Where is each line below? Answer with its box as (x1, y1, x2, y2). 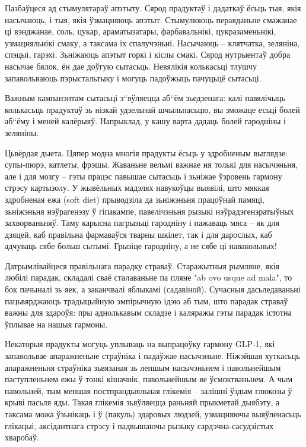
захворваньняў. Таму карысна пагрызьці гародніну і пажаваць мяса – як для (5, 216, 280, 229)
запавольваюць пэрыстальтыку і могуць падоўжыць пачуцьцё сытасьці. (5, 71, 262, 84)
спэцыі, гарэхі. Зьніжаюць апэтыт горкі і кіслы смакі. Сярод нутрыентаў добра (5, 48, 291, 61)
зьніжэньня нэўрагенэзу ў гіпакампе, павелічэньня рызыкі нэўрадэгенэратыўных (5, 204, 294, 217)
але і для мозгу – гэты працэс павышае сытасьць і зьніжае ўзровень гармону (5, 169, 282, 182)
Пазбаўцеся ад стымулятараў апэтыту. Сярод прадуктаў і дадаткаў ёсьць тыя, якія (5, 2, 301, 14)
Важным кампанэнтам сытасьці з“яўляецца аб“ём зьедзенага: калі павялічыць (5, 92, 285, 104)
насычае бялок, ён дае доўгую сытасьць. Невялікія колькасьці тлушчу (5, 59, 257, 72)
